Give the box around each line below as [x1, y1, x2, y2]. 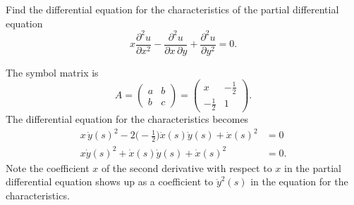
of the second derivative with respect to [101, 160, 272, 175]
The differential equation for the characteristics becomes [6, 112, 249, 126]
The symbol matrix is [6, 65, 99, 79]
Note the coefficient [6, 160, 90, 175]
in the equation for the [250, 174, 348, 189]
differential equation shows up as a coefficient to [6, 174, 214, 189]
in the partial [283, 160, 341, 175]
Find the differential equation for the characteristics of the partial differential [6, 2, 339, 16]
